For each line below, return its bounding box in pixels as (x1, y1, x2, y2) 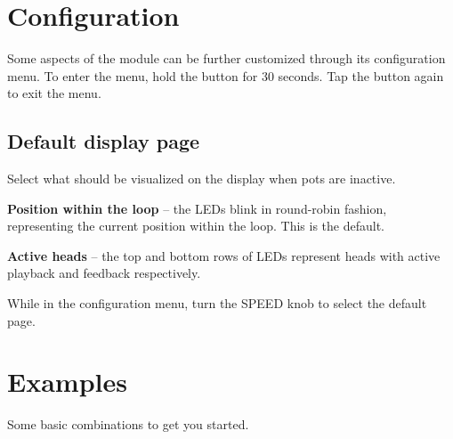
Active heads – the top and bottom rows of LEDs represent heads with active (7, 246, 441, 264)
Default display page (7, 127, 200, 155)
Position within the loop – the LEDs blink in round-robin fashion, (7, 199, 387, 217)
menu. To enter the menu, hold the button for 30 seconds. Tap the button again (7, 66, 444, 85)
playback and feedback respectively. (7, 264, 201, 282)
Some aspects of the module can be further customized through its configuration (7, 49, 446, 68)
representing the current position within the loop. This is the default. (7, 216, 385, 235)
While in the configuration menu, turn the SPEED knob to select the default (7, 294, 427, 313)
